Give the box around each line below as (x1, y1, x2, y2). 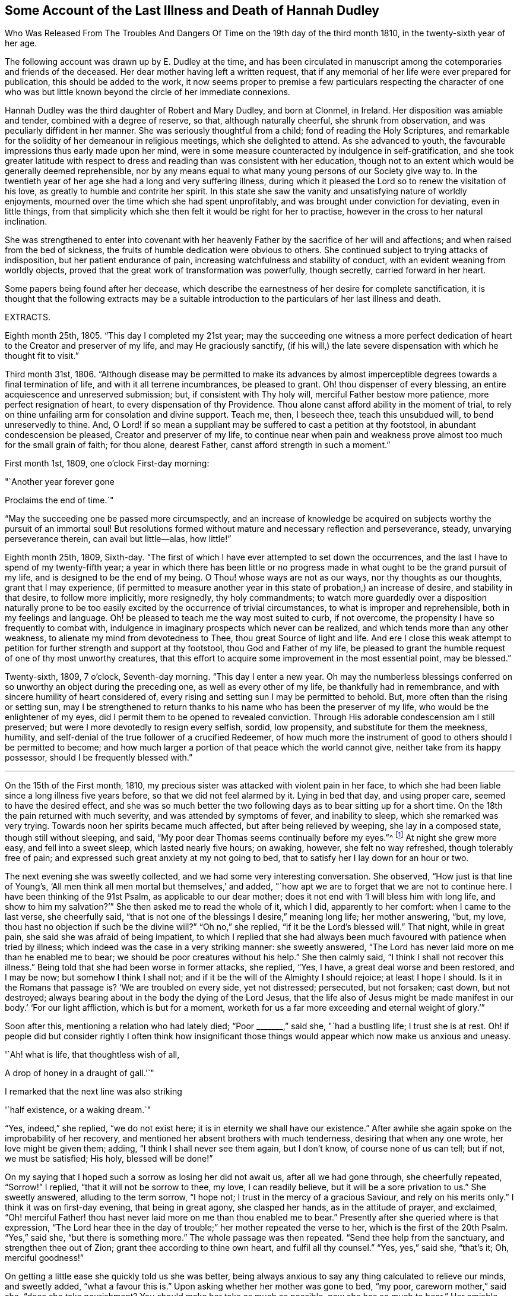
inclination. (5, 216, 47, 227)
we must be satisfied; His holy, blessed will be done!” (5, 1153, 213, 1164)
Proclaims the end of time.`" (5, 495, 114, 506)
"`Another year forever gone (5, 477, 115, 487)
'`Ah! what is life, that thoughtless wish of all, (5, 1049, 180, 1060)
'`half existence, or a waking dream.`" (5, 1105, 151, 1115)
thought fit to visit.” (5, 351, 79, 361)
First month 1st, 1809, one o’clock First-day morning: (5, 458, 210, 469)
